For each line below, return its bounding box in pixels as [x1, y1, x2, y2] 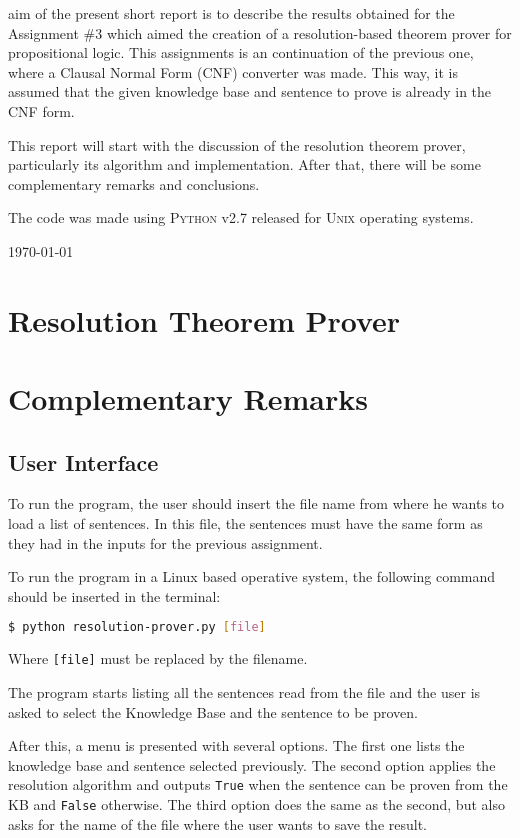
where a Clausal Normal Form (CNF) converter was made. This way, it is [8, 61, 459, 82]
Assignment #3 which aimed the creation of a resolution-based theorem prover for [8, 22, 512, 43]
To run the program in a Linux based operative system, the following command [8, 566, 496, 587]
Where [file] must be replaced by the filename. [8, 648, 308, 669]
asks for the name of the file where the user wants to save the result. [8, 813, 427, 834]
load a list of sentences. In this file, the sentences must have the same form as [8, 513, 483, 534]
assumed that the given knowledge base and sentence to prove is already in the [8, 81, 492, 102]
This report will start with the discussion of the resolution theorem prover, [8, 134, 466, 155]
